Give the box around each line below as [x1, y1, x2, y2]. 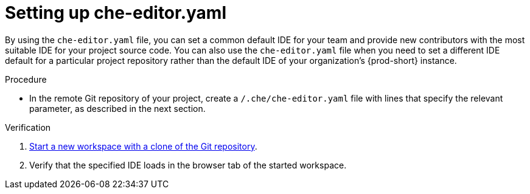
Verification [5, 122, 51, 133]
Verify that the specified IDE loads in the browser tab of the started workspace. [29, 159, 347, 170]
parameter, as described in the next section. [29, 103, 206, 114]
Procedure [5, 74, 47, 85]
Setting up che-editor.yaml [5, 2, 227, 23]
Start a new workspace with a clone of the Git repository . [29, 140, 257, 151]
